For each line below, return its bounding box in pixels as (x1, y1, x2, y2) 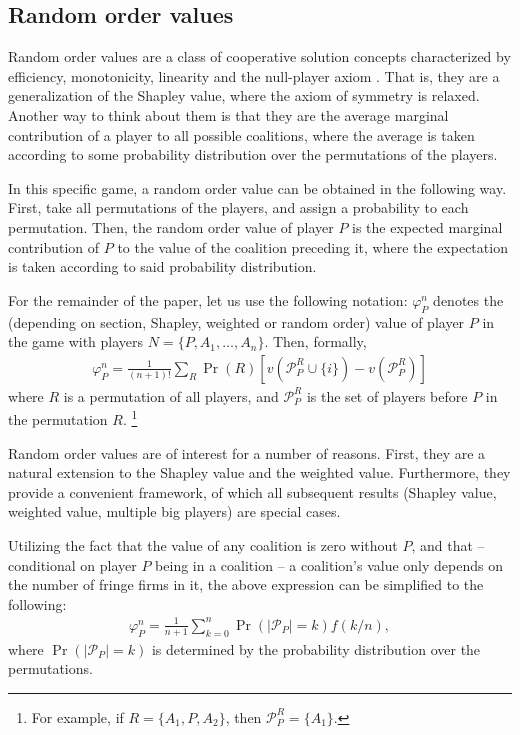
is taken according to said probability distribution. (8, 256, 317, 277)
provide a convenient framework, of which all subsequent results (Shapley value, (8, 481, 497, 502)
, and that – (411, 534, 485, 555)
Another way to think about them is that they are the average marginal (8, 104, 449, 125)
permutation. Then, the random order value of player (8, 216, 334, 237)
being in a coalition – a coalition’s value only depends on (155, 554, 503, 575)
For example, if (31, 706, 124, 727)
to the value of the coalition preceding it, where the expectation (117, 236, 508, 257)
